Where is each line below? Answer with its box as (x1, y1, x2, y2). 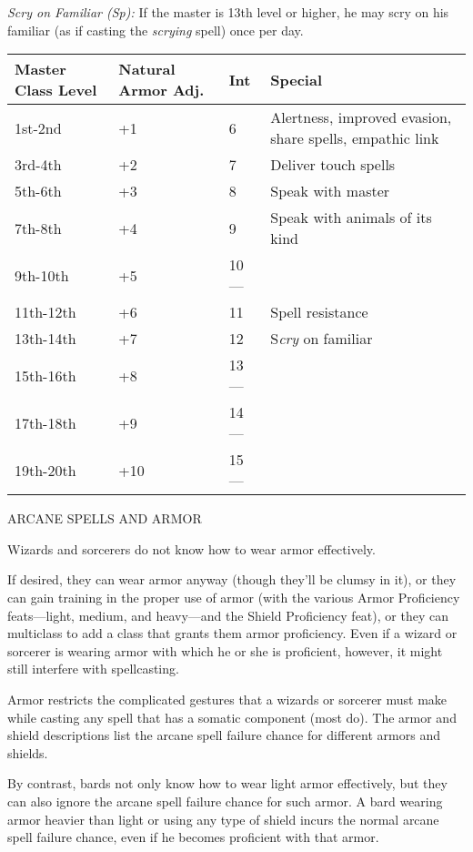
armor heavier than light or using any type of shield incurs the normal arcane (7, 809, 439, 828)
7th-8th (15, 217, 62, 238)
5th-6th (15, 180, 62, 202)
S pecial (270, 68, 322, 90)
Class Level (15, 79, 97, 101)
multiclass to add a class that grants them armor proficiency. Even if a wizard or (7, 624, 458, 643)
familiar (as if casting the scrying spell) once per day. (7, 20, 304, 39)
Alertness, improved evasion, (270, 106, 452, 128)
